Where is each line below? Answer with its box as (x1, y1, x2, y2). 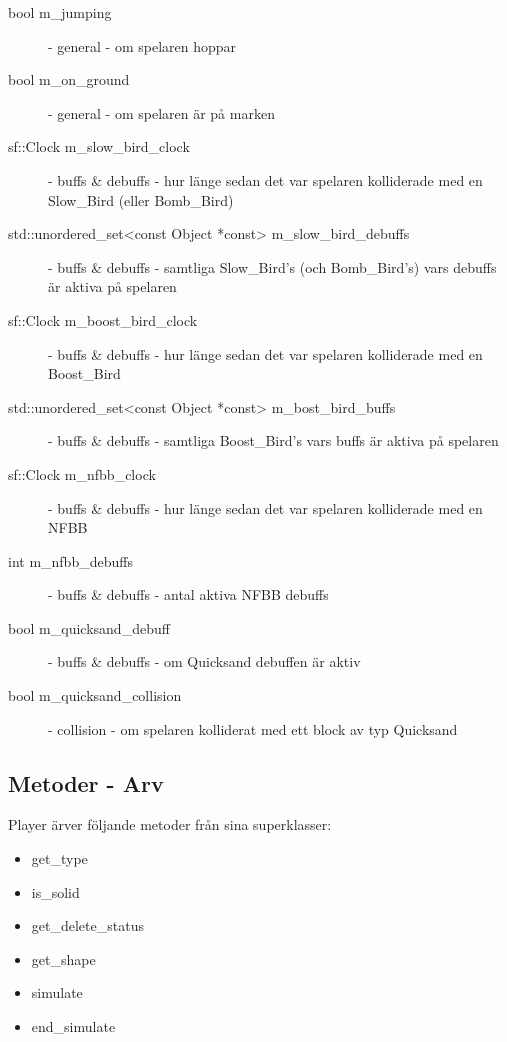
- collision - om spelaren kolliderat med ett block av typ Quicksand (48, 718, 458, 739)
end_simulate (31, 1016, 116, 1037)
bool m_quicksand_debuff (8, 617, 170, 638)
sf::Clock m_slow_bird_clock (8, 136, 190, 157)
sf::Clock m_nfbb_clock (8, 463, 156, 484)
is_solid (31, 881, 80, 902)
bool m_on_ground (8, 69, 130, 90)
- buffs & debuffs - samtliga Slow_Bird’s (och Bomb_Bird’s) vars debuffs (48, 256, 497, 277)
